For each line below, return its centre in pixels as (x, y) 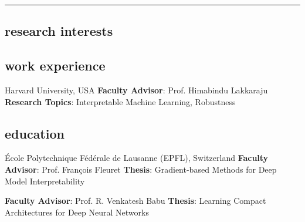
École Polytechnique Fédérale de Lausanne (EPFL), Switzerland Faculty (137, 158)
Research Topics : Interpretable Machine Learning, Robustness (120, 101)
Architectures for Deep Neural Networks (77, 212)
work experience (55, 65)
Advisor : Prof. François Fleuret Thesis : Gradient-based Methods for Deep (141, 169)
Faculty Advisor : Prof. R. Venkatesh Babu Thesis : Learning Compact (135, 201)
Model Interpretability (45, 181)
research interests (59, 31)
